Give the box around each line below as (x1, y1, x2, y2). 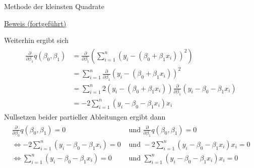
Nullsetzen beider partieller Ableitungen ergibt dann (4, 111, 166, 122)
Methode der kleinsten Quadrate (4, 1, 104, 11)
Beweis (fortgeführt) (4, 18, 67, 28)
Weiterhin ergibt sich (4, 35, 69, 45)
